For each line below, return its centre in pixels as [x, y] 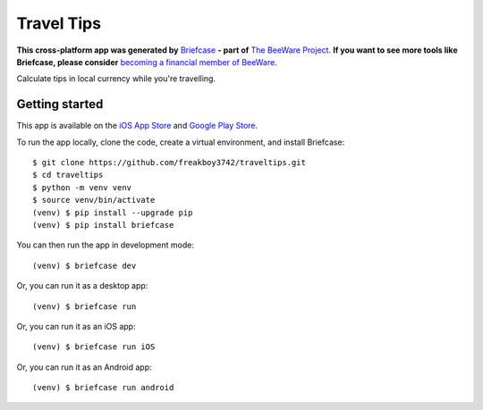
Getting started [60, 104]
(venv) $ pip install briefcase [103, 225]
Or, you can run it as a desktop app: [82, 286]
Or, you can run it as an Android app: [84, 367]
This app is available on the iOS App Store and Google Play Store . [137, 126]
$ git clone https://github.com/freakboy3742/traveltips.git [169, 163]
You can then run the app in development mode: [105, 245]
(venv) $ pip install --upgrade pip [113, 213]
